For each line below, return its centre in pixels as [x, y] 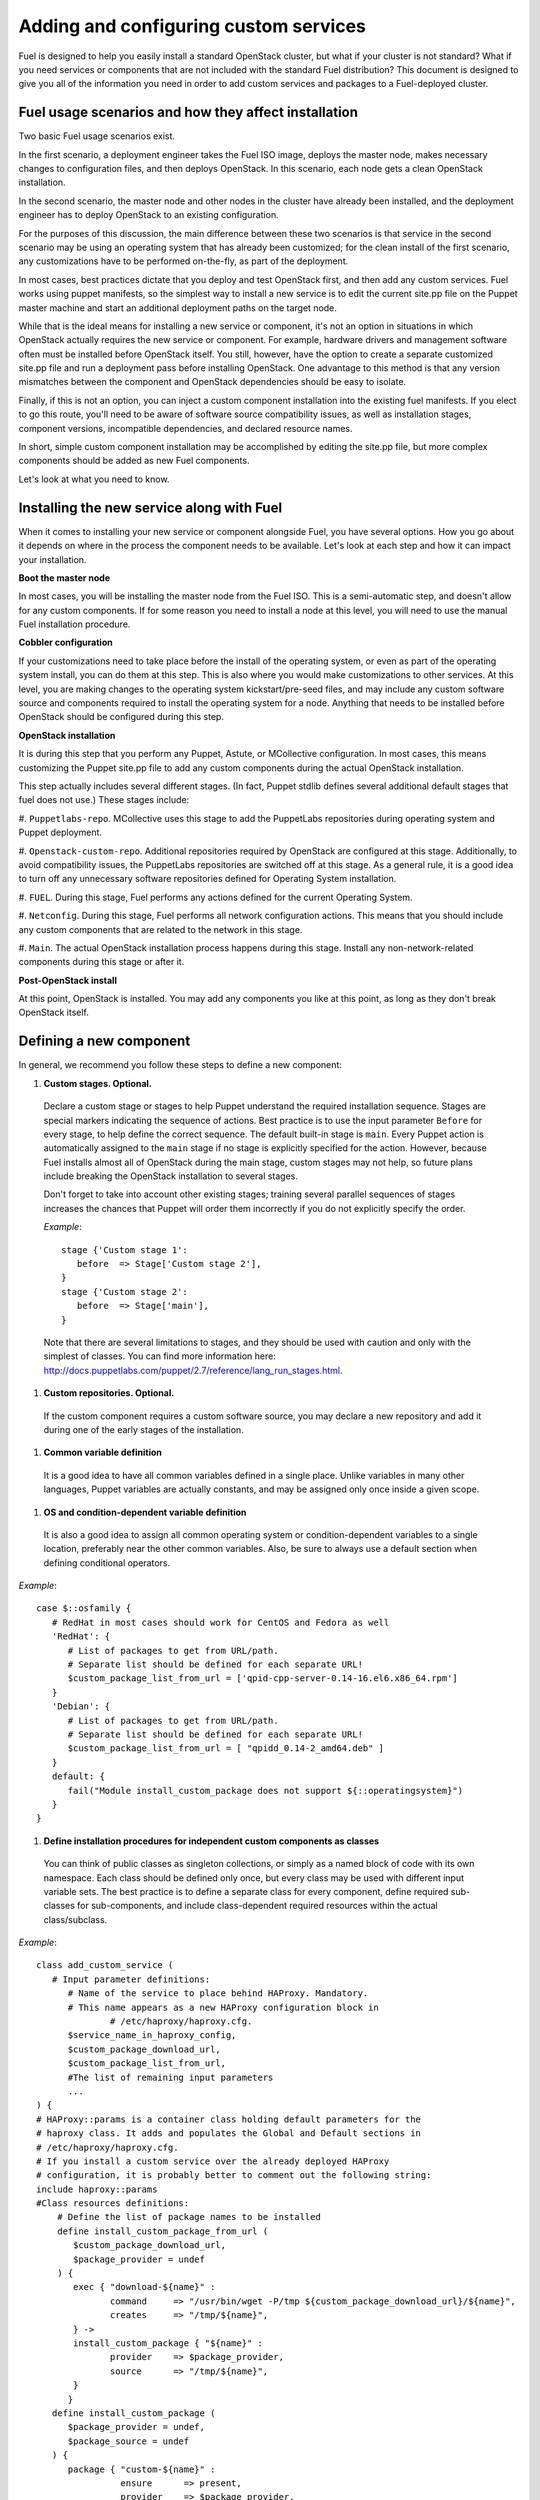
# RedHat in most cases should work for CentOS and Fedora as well [220, 1622]
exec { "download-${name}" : [144, 2287]
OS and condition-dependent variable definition [145, 1512]
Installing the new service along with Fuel [150, 507]
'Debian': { [81, 1706]
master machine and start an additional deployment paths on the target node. [177, 307]
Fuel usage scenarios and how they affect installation [188, 112]
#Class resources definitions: [113, 2203]
